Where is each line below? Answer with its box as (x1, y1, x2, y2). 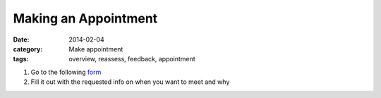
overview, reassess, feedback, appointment (68, 55, 195, 63)
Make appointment (68, 44, 123, 53)
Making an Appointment (13, 11, 158, 26)
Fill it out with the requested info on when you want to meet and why (30, 78, 230, 86)
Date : (13, 35, 30, 44)
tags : (13, 55, 29, 63)
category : (13, 44, 43, 53)
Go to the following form (30, 68, 102, 76)
